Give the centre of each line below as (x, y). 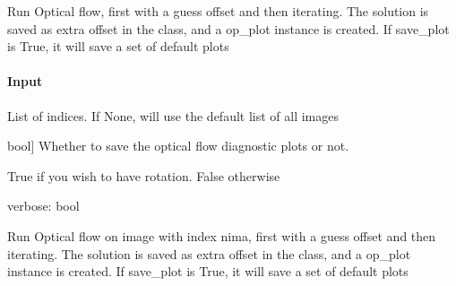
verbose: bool (43, 206)
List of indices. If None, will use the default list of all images (173, 115)
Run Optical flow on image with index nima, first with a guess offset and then (222, 235)
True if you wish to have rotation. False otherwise (144, 175)
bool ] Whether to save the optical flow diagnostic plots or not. (178, 146)
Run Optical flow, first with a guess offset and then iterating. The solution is (218, 11)
